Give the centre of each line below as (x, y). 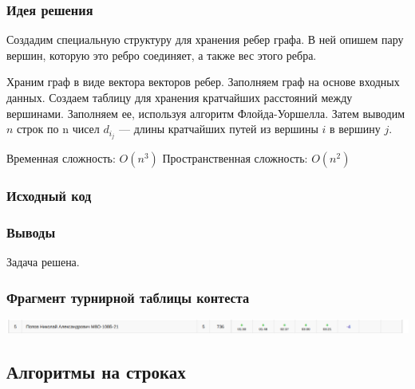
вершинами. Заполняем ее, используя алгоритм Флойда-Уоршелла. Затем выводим (206, 113)
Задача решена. (43, 262)
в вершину (355, 129)
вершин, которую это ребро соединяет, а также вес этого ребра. (162, 55)
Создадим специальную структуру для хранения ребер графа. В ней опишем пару (205, 39)
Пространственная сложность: (235, 158)
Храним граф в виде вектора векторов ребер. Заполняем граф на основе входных (203, 82)
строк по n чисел (58, 129)
